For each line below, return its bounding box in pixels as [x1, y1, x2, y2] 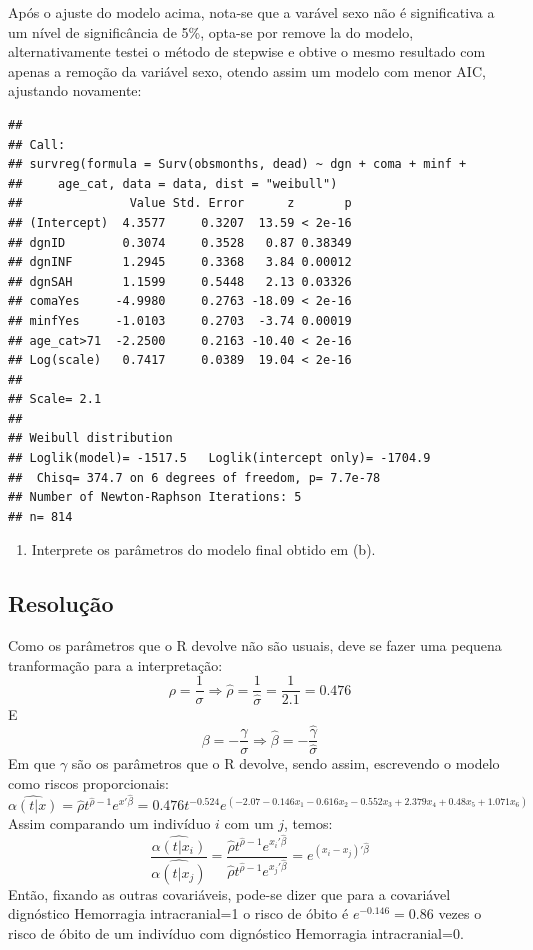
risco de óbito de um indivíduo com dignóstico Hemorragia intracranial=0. [8, 922, 464, 943]
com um [224, 813, 274, 834]
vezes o [438, 903, 482, 924]
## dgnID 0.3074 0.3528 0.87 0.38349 [8, 235, 352, 250]
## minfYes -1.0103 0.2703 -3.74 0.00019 [8, 313, 352, 328]
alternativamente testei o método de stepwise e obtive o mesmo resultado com [8, 41, 486, 62]
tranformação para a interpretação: [8, 654, 223, 675]
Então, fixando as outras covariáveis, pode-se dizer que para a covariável [8, 883, 451, 904]
